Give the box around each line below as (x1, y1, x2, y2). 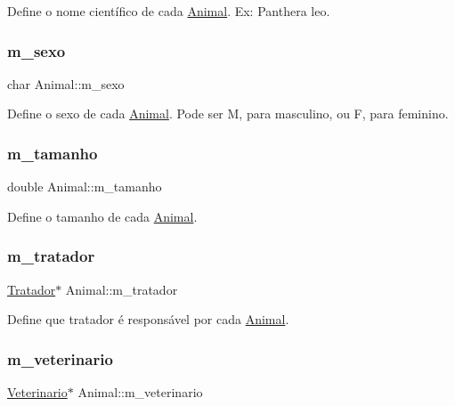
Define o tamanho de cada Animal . (7, 207, 198, 225)
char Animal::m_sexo (7, 74, 125, 93)
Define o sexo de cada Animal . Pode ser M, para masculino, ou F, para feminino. (7, 104, 449, 123)
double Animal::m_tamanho (7, 177, 162, 196)
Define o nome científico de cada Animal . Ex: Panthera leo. (7, 2, 330, 20)
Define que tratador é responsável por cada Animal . (7, 310, 289, 329)
